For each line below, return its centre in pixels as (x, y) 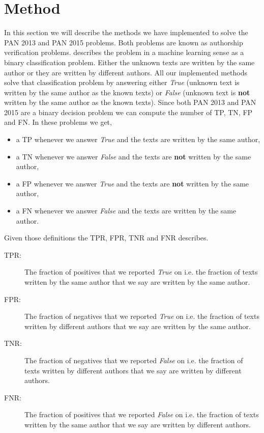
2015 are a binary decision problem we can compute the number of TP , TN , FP (128, 112)
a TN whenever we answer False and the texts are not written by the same (134, 156)
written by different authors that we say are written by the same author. (138, 326)
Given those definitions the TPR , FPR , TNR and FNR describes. (106, 238)
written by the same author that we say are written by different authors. (138, 424)
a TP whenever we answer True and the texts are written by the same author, (138, 139)
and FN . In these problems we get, (58, 122)
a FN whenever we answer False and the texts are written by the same (126, 211)
